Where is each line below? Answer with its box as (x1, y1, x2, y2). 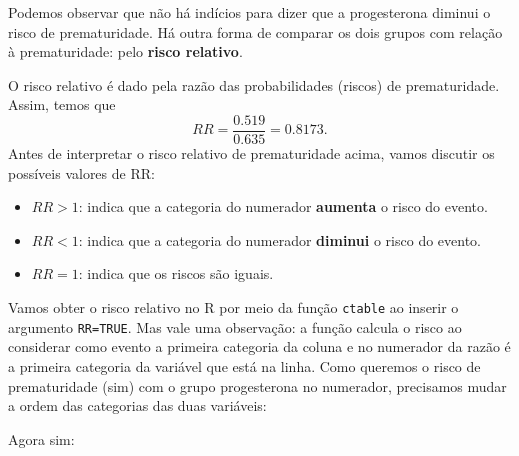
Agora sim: (8, 428, 75, 449)
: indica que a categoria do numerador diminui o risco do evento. (78, 229, 481, 250)
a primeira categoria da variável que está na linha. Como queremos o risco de (8, 355, 481, 376)
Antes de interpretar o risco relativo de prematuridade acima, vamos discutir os (8, 143, 495, 164)
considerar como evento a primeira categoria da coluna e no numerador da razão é (8, 336, 511, 357)
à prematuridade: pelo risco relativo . (8, 41, 243, 62)
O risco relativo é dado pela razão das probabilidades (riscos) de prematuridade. (8, 74, 500, 95)
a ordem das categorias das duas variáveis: (8, 395, 267, 416)
